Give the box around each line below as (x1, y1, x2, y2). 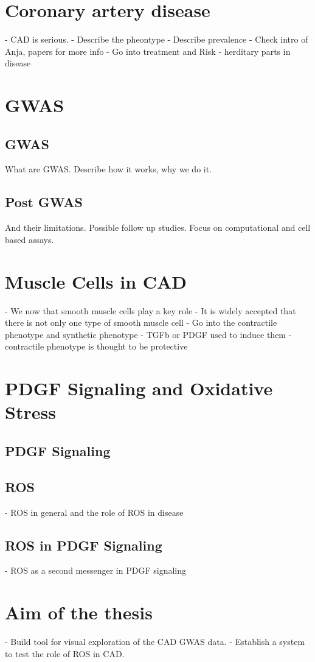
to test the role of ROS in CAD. (5, 647, 125, 660)
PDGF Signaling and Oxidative (5, 376, 273, 401)
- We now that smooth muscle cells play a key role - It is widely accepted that (5, 304, 296, 317)
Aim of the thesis (5, 600, 153, 625)
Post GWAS (5, 192, 83, 211)
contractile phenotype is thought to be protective (5, 340, 188, 353)
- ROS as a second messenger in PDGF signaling (5, 564, 186, 577)
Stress (5, 400, 56, 424)
